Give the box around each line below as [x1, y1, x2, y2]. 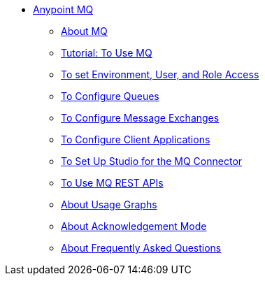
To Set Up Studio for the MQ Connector [61, 155, 243, 167]
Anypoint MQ [33, 3, 94, 15]
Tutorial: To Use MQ [61, 47, 152, 59]
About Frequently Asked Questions [61, 242, 222, 254]
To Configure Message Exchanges [61, 112, 220, 124]
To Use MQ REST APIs [61, 177, 164, 189]
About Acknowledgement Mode [61, 220, 207, 232]
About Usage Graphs [61, 199, 157, 210]
